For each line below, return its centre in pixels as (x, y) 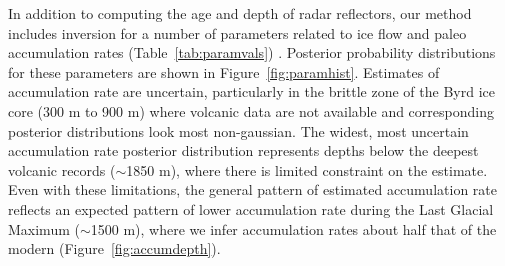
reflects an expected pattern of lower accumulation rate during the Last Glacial (251, 208)
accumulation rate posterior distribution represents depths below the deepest (243, 150)
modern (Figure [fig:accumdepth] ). (114, 248)
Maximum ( (44, 228)
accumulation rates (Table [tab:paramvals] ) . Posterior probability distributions (252, 52)
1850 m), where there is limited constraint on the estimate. (307, 169)
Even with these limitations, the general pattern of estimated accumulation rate (252, 189)
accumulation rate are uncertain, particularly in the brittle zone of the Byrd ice (251, 91)
